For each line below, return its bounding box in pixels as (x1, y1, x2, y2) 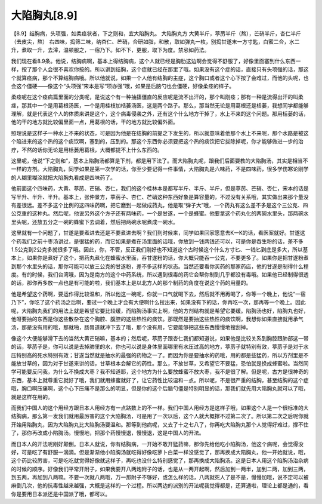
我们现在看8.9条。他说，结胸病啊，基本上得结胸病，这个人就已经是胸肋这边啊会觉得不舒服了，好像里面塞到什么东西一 (11, 57, 301, 64)
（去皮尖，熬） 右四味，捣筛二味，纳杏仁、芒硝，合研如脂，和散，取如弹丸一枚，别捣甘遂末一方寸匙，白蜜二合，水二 (11, 38, 300, 45)
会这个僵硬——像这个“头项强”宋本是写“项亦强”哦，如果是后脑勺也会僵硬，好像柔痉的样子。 (11, 82, 235, 90)
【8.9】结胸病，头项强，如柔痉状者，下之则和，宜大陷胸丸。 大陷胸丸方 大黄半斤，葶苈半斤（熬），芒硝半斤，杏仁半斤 (11, 30, 301, 37)
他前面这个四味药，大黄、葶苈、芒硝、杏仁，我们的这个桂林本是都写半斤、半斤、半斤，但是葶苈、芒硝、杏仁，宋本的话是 (11, 185, 309, 192)
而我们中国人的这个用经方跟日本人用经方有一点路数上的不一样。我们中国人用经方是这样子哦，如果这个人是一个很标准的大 (11, 404, 309, 411)
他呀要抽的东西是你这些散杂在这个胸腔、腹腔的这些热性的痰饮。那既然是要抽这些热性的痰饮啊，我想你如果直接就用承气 (11, 315, 304, 322)
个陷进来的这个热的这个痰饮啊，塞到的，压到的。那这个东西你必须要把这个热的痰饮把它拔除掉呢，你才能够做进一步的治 (11, 138, 304, 145)
